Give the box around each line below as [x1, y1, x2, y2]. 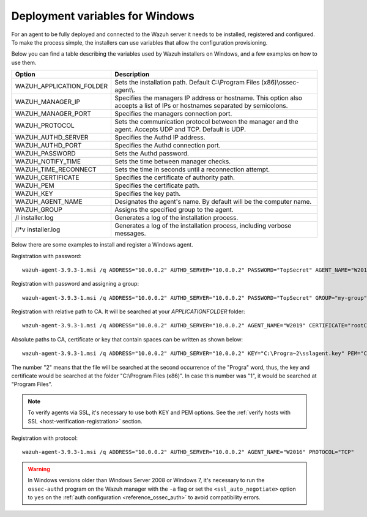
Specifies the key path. [114, 190, 181, 198]
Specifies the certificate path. [114, 181, 200, 190]
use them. [11, 59, 37, 66]
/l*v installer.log [15, 225, 61, 234]
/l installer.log [15, 214, 54, 222]
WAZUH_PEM [15, 181, 54, 190]
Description [114, 70, 150, 79]
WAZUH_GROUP [15, 206, 62, 214]
